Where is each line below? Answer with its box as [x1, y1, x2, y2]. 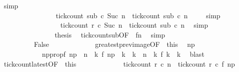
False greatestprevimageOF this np [34, 39, 195, 49]
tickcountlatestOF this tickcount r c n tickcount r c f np [3, 58, 235, 69]
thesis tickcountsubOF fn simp [54, 29, 165, 39]
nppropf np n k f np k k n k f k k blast [41, 48, 204, 59]
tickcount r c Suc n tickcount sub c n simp [60, 20, 208, 30]
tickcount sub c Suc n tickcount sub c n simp [55, 10, 221, 20]
